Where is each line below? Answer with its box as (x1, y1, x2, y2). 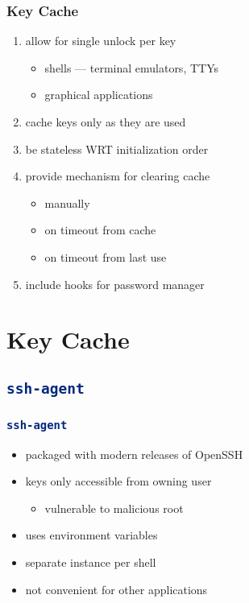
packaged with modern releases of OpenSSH (25, 445, 243, 462)
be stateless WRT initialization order (25, 140, 209, 157)
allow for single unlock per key (25, 32, 176, 49)
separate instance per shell (25, 554, 156, 571)
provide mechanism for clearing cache (25, 167, 210, 184)
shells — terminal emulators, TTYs (44, 59, 219, 76)
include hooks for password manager (25, 275, 205, 292)
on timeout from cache (44, 221, 156, 238)
